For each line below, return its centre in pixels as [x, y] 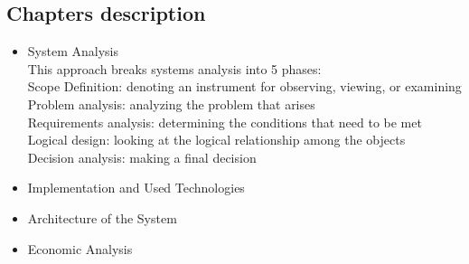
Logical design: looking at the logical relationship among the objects [216, 140]
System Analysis [73, 51]
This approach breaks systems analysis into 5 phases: [174, 68]
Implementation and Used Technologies [136, 188]
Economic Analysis [80, 248]
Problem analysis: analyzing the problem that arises [171, 104]
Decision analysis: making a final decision [142, 157]
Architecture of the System [102, 217]
